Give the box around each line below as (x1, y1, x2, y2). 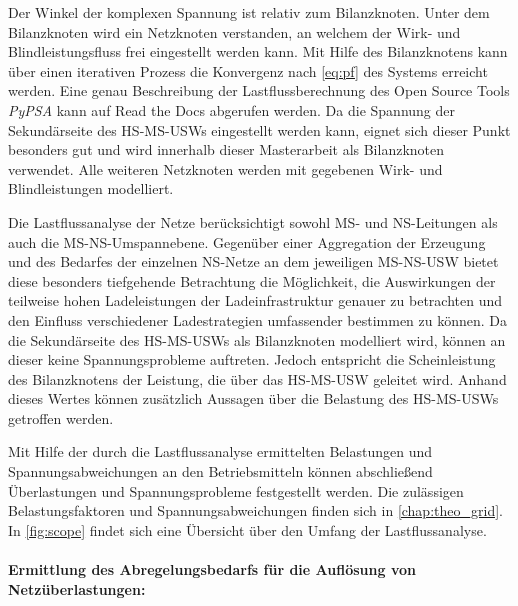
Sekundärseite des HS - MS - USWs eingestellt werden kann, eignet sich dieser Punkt (8, 119, 511, 140)
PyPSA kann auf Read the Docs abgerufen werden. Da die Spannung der (8, 99, 455, 120)
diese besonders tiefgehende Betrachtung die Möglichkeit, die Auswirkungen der (8, 270, 496, 291)
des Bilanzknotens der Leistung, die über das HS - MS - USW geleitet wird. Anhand (8, 368, 507, 389)
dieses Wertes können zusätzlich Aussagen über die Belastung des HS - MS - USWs (8, 388, 499, 409)
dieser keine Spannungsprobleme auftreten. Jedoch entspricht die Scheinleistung (8, 349, 496, 370)
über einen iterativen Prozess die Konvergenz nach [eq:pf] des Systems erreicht (8, 60, 488, 81)
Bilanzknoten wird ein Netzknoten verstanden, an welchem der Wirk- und (8, 21, 461, 42)
